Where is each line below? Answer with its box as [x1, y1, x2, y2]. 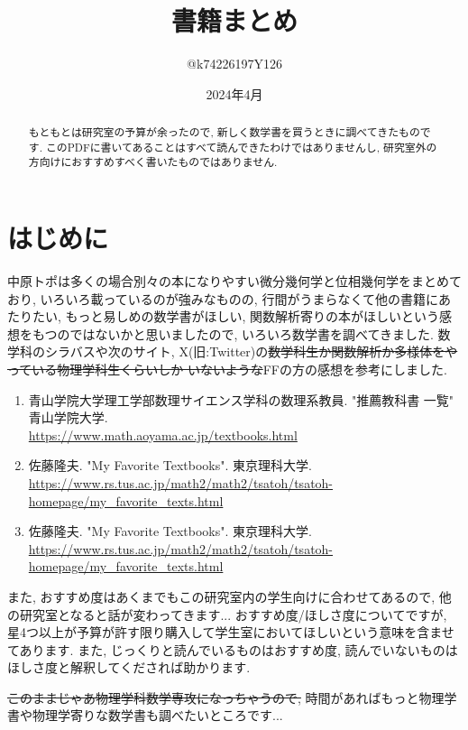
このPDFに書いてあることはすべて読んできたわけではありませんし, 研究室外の [45, 139, 437, 154]
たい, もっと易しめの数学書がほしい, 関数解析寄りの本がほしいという [32, 307, 440, 326]
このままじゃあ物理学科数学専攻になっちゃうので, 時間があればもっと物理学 [7, 688, 457, 707]
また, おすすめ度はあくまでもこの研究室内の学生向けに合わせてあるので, [7, 587, 436, 605]
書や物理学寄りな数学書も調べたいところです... [7, 706, 283, 725]
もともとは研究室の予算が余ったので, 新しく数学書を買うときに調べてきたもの [28, 125, 420, 140]
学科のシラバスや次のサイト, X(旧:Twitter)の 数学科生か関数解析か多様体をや [7, 342, 458, 361]
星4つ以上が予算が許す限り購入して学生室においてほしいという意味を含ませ [7, 623, 454, 642]
